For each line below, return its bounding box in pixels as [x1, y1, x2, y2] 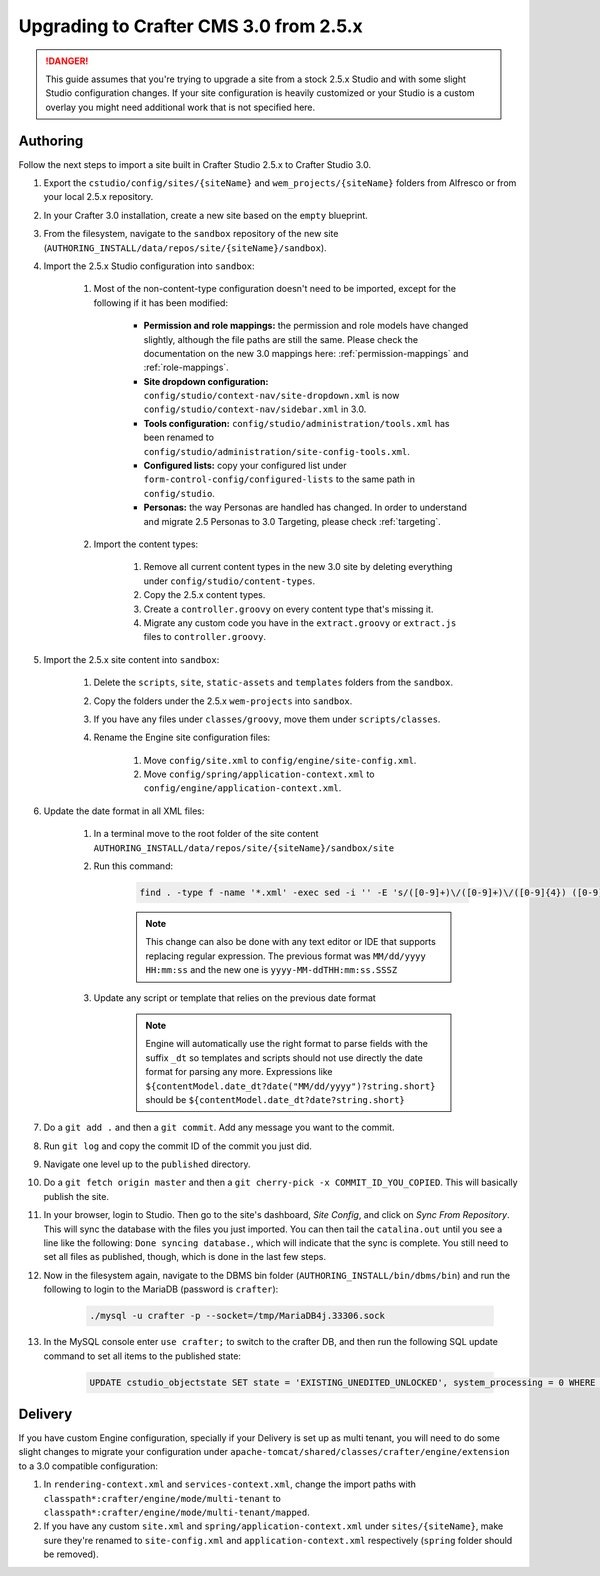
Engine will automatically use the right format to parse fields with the [145, 1038, 429, 1050]
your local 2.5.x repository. [43, 191, 154, 203]
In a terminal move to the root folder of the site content [93, 828, 319, 840]
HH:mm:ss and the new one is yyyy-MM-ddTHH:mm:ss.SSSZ [145, 964, 398, 976]
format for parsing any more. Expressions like [145, 1066, 333, 1078]
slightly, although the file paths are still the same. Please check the [143, 333, 419, 345]
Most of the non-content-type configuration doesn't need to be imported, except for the [93, 283, 457, 295]
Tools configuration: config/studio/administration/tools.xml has [143, 417, 450, 429]
